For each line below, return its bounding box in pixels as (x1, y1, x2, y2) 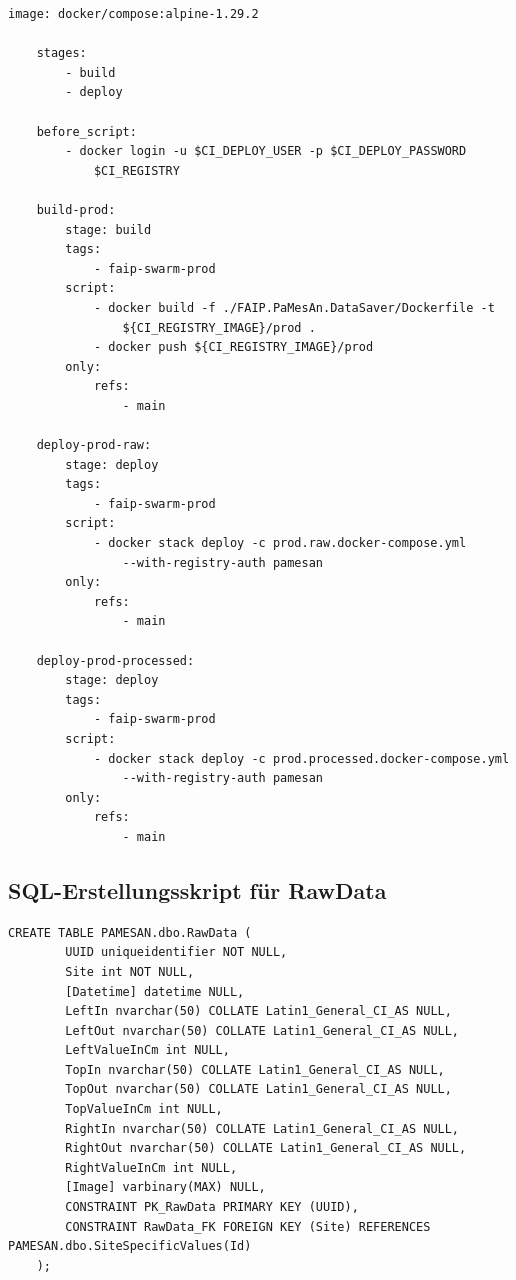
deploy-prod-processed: (36, 653, 195, 668)
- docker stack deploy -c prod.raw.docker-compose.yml (93, 536, 467, 551)
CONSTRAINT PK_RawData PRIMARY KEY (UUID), (65, 1200, 359, 1215)
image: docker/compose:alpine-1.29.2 (8, 7, 259, 21)
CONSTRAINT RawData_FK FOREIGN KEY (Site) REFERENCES (65, 1219, 431, 1234)
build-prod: (36, 202, 116, 217)
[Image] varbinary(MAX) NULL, (65, 1180, 266, 1195)
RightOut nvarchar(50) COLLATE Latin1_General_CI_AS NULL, (65, 1141, 467, 1156)
